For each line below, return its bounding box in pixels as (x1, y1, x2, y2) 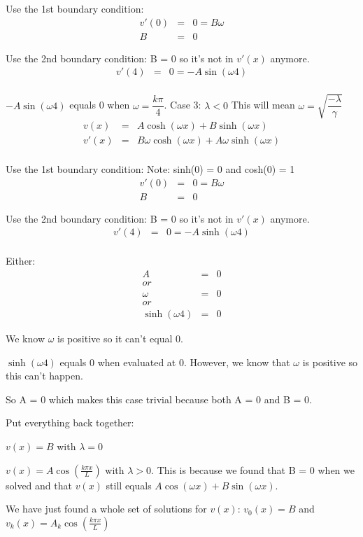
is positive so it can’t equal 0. (57, 331, 183, 346)
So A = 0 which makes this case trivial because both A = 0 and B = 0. (6, 391, 312, 406)
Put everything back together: (6, 415, 134, 430)
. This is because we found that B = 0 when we (151, 462, 355, 477)
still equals (106, 477, 152, 492)
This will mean (231, 97, 295, 112)
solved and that (6, 477, 72, 492)
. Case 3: (164, 97, 201, 112)
